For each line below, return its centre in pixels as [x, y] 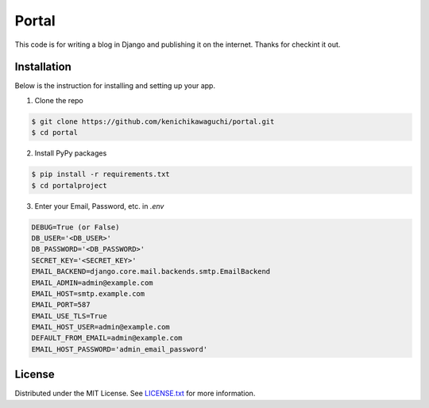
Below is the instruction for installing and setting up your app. [115, 86]
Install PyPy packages [71, 153]
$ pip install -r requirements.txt [100, 174]
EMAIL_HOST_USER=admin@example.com [100, 327]
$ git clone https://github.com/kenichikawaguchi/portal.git [153, 121]
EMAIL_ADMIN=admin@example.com [93, 283]
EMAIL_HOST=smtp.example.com [88, 293]
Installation [43, 67]
